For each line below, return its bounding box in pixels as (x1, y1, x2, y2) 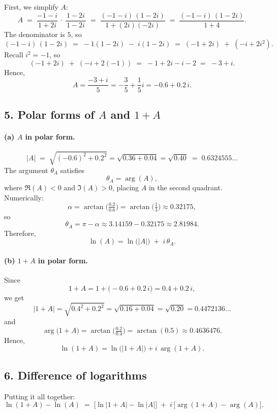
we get (4, 292, 24, 302)
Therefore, (4, 227, 36, 238)
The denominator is (4, 28, 65, 39)
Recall (4, 49, 23, 60)
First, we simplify (4, 2, 58, 12)
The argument (4, 164, 48, 175)
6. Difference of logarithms (4, 367, 147, 383)
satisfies (60, 164, 84, 175)
